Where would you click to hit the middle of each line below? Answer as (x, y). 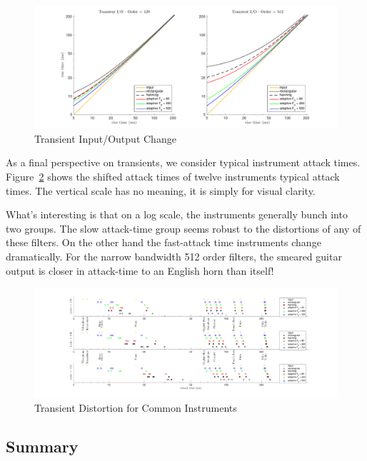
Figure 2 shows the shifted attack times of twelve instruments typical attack (173, 177)
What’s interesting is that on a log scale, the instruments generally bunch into (177, 214)
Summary (42, 446)
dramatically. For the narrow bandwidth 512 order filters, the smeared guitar (174, 256)
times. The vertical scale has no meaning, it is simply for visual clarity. (161, 190)
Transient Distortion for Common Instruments (136, 408)
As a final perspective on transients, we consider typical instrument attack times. (183, 162)
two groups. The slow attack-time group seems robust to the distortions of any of (183, 228)
